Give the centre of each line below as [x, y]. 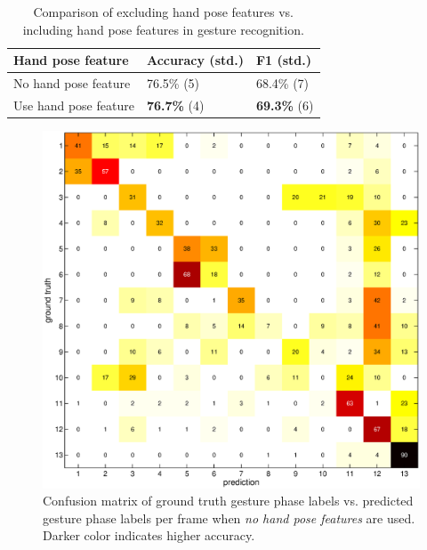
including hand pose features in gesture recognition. [163, 29]
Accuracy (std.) [195, 60]
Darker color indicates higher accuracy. [149, 535]
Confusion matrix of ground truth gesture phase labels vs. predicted [228, 501]
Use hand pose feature [74, 105]
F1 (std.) [284, 60]
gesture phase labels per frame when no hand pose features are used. [229, 518]
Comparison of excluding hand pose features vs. [163, 12]
